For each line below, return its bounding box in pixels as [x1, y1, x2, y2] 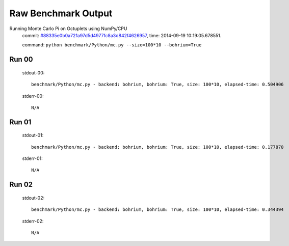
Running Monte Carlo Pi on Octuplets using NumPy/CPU [9, 25, 127, 32]
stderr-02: [22, 218, 44, 224]
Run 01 [9, 118, 32, 126]
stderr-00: [22, 93, 44, 99]
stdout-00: [22, 69, 45, 76]
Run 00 [9, 55, 33, 64]
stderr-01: [22, 155, 43, 161]
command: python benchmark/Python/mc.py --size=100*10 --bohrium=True [22, 42, 202, 48]
